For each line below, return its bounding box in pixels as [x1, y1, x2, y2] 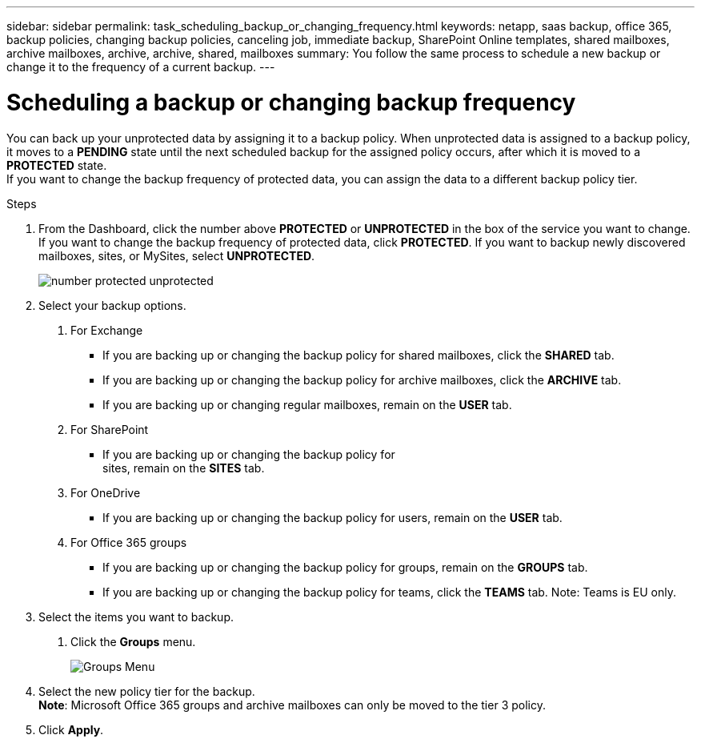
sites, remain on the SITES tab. [102, 460, 265, 475]
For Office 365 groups [70, 535, 187, 549]
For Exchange [70, 323, 143, 337]
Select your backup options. [38, 298, 186, 312]
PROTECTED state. [6, 158, 107, 172]
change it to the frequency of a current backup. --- [6, 60, 275, 74]
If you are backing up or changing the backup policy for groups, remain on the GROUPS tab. [102, 560, 588, 574]
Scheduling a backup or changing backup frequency [6, 88, 576, 116]
